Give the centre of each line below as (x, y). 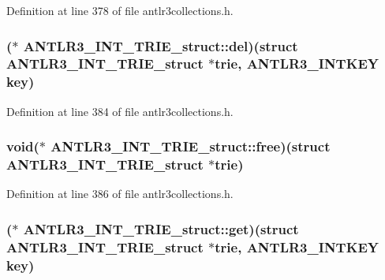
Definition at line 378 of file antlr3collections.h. (120, 10)
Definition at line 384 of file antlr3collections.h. (120, 111)
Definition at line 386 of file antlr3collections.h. (120, 194)
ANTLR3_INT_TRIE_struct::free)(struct (191, 146)
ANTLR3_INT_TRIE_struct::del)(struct (161, 45)
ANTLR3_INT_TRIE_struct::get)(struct (161, 228)
